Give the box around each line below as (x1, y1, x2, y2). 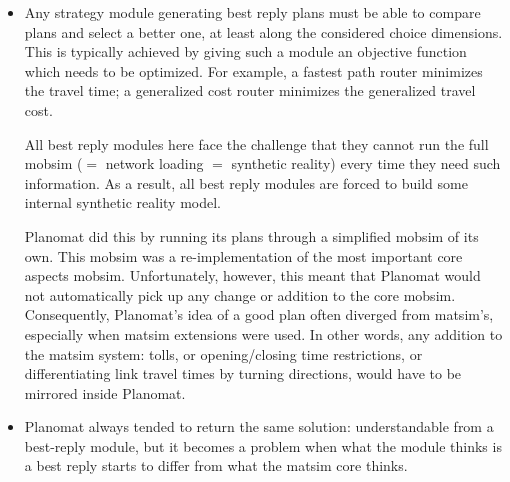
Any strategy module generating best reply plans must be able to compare (24, 2, 481, 22)
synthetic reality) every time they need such (231, 153, 501, 174)
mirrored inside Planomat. (24, 382, 186, 403)
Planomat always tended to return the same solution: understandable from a (24, 416, 494, 437)
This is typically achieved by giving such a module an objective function (24, 41, 467, 62)
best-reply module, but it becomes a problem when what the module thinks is (24, 435, 502, 456)
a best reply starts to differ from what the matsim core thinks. (24, 455, 408, 476)
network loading (105, 153, 204, 174)
